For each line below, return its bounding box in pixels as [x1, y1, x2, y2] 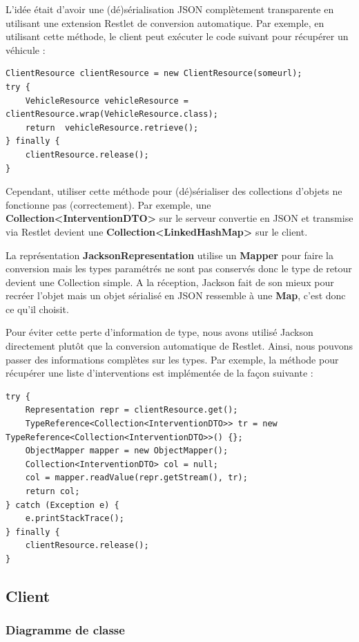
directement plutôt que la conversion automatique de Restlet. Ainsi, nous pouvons [6, 339, 353, 353]
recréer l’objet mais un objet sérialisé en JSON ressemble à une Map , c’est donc [6, 288, 346, 303]
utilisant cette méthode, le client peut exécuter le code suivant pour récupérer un [6, 29, 349, 44]
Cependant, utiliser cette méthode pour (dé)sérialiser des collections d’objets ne [6, 184, 342, 198]
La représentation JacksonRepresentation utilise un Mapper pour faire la [6, 247, 334, 262]
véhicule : [6, 42, 46, 57]
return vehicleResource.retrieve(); [25, 122, 199, 133]
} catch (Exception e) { [6, 500, 119, 510]
